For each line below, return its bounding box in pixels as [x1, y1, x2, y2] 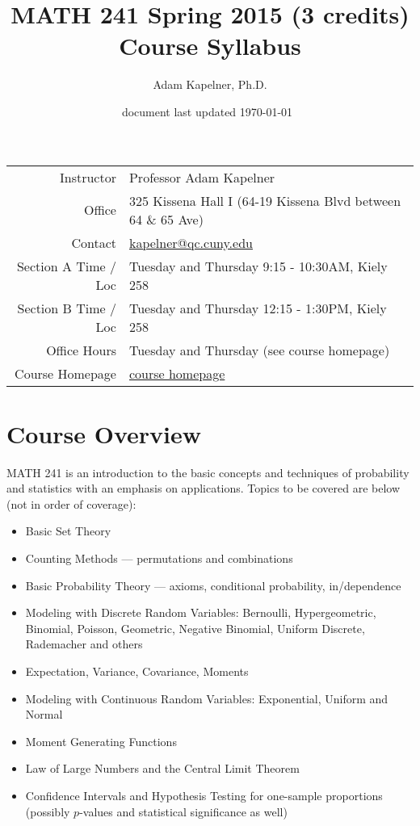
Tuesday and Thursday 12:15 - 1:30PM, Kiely [128, 298, 387, 317]
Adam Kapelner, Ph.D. [153, 76, 267, 93]
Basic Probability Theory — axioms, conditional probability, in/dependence [25, 577, 401, 593]
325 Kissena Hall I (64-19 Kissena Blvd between [128, 191, 401, 210]
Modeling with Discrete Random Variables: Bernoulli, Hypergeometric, [25, 604, 376, 621]
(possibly [25, 803, 70, 820]
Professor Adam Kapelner [128, 167, 275, 187]
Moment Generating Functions [25, 732, 177, 749]
